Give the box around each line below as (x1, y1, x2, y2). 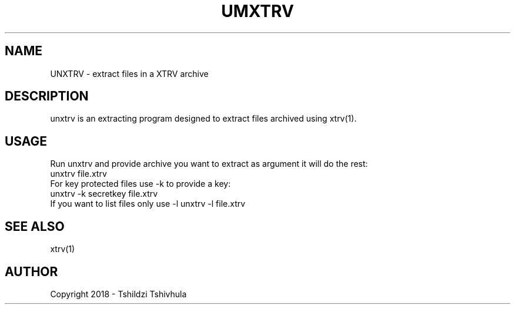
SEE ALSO (5, 219, 65, 234)
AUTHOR (5, 264, 58, 279)
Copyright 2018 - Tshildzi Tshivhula (50, 288, 187, 299)
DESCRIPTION (5, 89, 89, 104)
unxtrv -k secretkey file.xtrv (50, 189, 158, 199)
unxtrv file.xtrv (50, 169, 107, 179)
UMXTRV (221, 1, 294, 21)
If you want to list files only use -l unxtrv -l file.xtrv (50, 199, 246, 209)
